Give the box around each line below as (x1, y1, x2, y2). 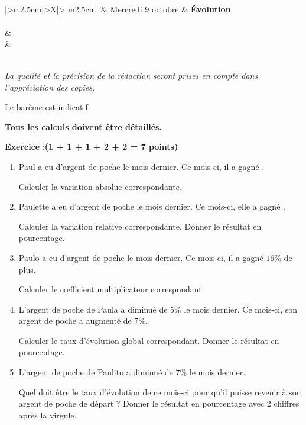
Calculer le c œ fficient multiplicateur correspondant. (18, 283, 204, 295)
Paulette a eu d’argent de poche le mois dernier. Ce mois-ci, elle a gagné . (18, 200, 285, 213)
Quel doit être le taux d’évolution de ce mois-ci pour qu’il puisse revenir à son (18, 385, 301, 398)
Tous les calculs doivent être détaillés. (5, 120, 162, 133)
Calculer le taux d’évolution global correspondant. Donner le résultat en (18, 334, 279, 346)
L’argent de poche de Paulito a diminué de (18, 366, 173, 378)
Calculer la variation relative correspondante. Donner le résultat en (18, 220, 262, 232)
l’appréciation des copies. (5, 81, 95, 93)
